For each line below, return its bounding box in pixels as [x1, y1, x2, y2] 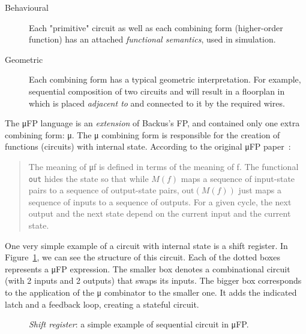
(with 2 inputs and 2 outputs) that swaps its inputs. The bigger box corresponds [5, 274, 302, 287]
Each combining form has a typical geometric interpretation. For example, [29, 73, 301, 86]
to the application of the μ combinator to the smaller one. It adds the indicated [5, 286, 297, 298]
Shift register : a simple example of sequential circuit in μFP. [29, 318, 249, 330]
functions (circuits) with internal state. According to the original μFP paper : [5, 140, 291, 153]
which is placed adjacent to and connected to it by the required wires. [29, 96, 285, 109]
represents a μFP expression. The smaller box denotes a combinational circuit [5, 262, 290, 275]
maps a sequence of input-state [181, 172, 295, 184]
